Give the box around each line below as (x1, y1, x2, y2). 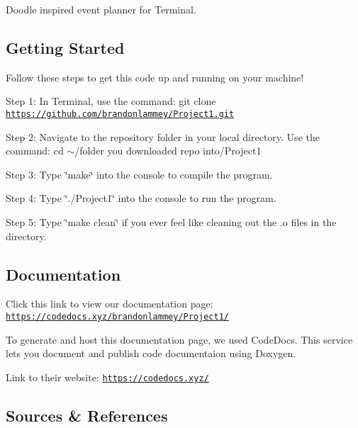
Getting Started (6, 36, 125, 58)
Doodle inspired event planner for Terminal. (6, 2, 196, 16)
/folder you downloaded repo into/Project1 (74, 143, 262, 158)
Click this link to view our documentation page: (6, 296, 213, 311)
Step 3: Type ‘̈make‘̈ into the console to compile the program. (6, 167, 273, 181)
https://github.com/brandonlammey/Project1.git (6, 108, 235, 119)
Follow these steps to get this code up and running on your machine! (6, 69, 304, 84)
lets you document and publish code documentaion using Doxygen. (6, 346, 296, 361)
